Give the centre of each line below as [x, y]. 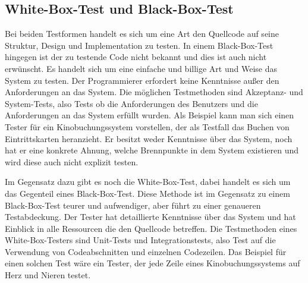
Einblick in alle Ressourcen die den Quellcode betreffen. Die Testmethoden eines [151, 228]
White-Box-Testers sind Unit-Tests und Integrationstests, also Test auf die [140, 240]
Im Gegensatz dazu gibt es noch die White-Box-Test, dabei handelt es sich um [148, 182]
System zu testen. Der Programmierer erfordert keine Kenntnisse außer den [142, 80]
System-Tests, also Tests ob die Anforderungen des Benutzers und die [131, 103]
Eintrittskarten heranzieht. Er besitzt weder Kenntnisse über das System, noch [149, 138]
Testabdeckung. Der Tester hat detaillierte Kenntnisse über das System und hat [150, 217]
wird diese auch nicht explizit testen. [72, 161]
